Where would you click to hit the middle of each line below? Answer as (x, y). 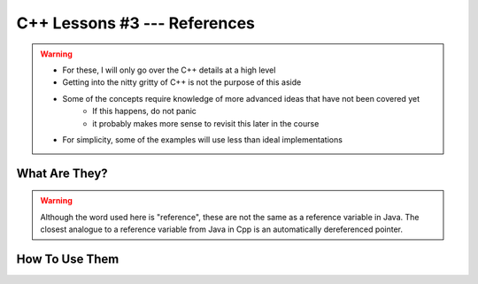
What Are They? (62, 173)
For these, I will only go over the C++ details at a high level (169, 70)
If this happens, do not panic (144, 111)
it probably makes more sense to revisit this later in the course (206, 123)
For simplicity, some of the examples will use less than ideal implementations (202, 139)
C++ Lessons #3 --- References (136, 23)
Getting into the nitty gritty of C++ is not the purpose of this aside (182, 82)
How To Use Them (68, 259)
